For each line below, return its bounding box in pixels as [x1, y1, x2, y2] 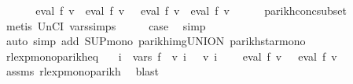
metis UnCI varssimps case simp [6, 17, 206, 33]
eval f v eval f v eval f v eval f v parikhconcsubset [35, 2, 347, 18]
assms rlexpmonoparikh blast [6, 63, 160, 79]
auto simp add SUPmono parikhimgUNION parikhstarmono [6, 33, 306, 49]
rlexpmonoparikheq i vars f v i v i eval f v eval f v [6, 47, 337, 64]
